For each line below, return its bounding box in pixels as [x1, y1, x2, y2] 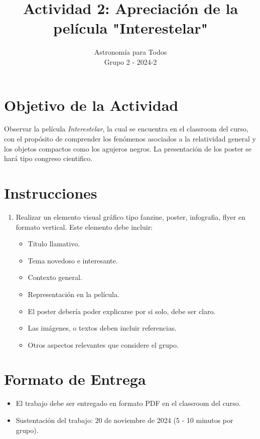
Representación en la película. [28, 288, 119, 299]
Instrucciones [4, 183, 97, 203]
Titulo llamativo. [28, 238, 80, 249]
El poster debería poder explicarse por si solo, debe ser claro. [28, 306, 216, 316]
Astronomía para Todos [94, 47, 167, 57]
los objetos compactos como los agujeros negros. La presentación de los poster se [4, 143, 251, 154]
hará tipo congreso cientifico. [4, 153, 92, 164]
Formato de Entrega [4, 369, 146, 389]
